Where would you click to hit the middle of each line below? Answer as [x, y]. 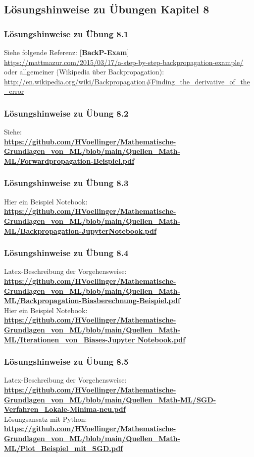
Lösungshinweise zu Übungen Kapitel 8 [107, 9]
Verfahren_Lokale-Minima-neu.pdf [65, 409]
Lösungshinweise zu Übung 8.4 [66, 253]
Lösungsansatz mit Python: [46, 419]
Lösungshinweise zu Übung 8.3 [66, 183]
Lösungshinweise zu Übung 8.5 [66, 361]
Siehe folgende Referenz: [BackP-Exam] [67, 52]
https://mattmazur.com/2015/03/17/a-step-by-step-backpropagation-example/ [124, 62]
